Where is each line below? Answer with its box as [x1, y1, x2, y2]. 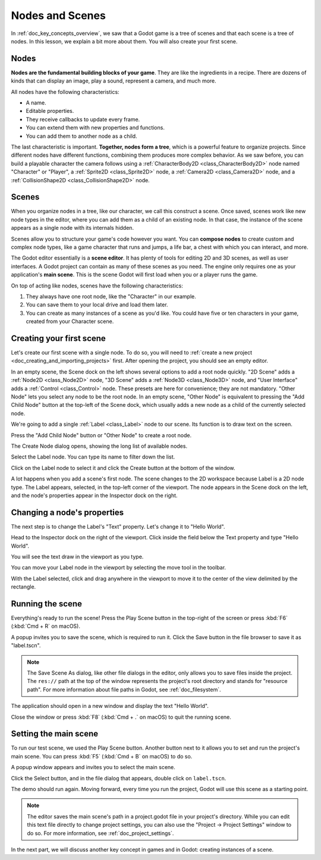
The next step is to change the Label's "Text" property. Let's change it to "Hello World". [11, 523, 225, 530]
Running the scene [11, 599, 83, 609]
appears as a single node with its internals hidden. [11, 225, 134, 232]
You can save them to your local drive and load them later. [26, 301, 169, 308]
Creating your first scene [11, 333, 106, 343]
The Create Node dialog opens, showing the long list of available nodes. [11, 442, 187, 450]
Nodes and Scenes [11, 9, 106, 22]
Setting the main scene [11, 729, 99, 739]
